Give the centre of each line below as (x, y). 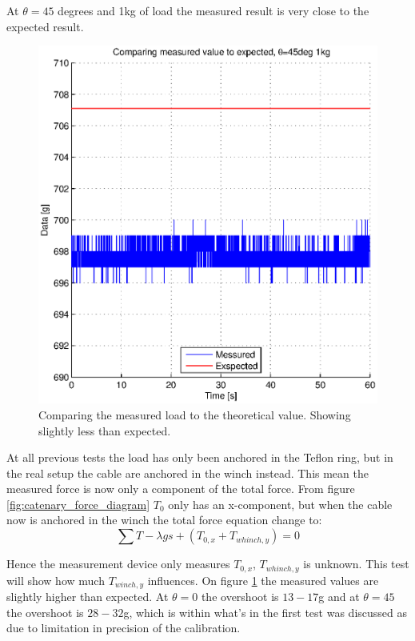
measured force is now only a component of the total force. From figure (181, 489)
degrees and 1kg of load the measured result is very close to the (213, 10)
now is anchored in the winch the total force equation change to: (164, 520)
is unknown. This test (356, 564)
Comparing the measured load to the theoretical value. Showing (195, 414)
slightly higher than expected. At (88, 596)
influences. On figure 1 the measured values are (263, 580)
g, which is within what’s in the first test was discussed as (265, 612)
